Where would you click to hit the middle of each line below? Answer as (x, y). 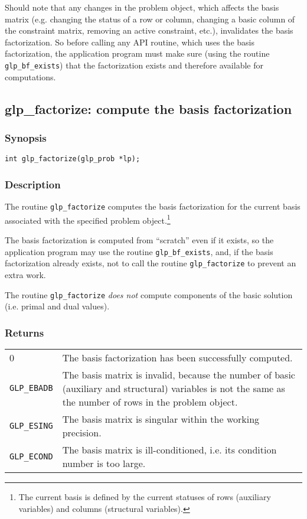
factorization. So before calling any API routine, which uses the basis (130, 42)
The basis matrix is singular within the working (161, 419)
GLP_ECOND (31, 456)
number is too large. (104, 463)
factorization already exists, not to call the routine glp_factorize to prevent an (151, 263)
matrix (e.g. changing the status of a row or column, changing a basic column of (150, 19)
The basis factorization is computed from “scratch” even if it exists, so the (139, 240)
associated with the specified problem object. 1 (88, 219)
